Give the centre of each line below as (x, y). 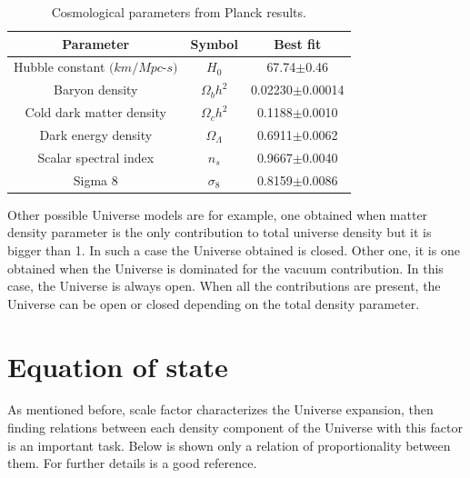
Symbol (214, 43)
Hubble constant (60, 67)
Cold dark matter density (95, 112)
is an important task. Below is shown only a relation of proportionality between (229, 445)
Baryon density (96, 90)
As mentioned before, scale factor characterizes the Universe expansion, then (220, 409)
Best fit (298, 43)
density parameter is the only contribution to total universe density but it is (220, 232)
